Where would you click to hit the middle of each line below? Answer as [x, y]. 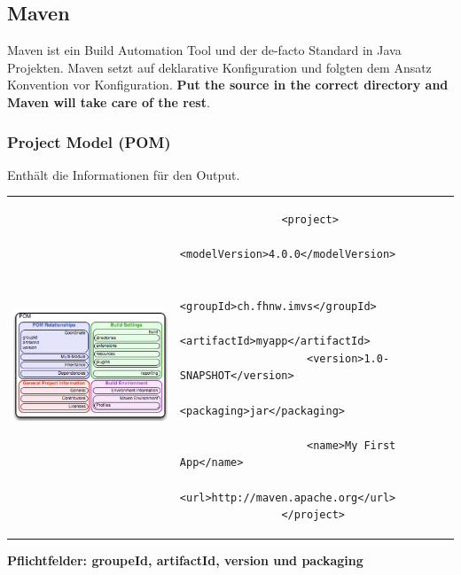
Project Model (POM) [89, 141]
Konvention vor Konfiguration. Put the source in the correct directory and [228, 85]
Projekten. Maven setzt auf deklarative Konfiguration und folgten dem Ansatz [219, 67]
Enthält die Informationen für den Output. [124, 174]
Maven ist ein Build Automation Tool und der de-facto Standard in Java [204, 50]
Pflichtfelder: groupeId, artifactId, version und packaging [185, 560]
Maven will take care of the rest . [109, 101]
